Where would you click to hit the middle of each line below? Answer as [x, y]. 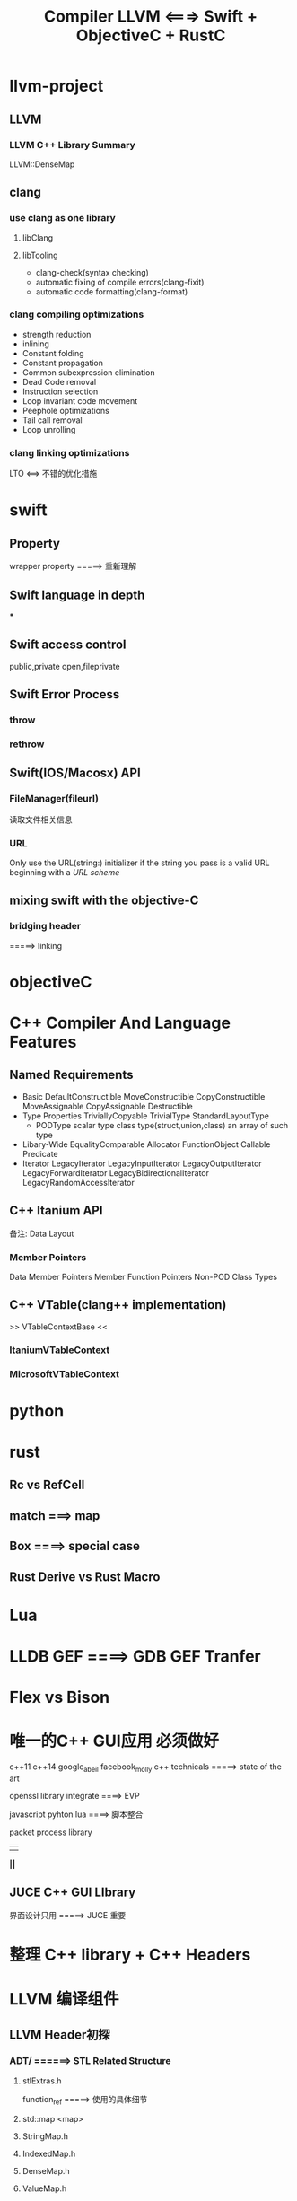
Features [43, 1042]
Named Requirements [71, 1075]
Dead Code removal [59, 381]
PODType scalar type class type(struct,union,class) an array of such [162, 1125]
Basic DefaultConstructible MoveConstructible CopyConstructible [144, 1096]
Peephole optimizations [66, 410]
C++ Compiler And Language [120, 1023]
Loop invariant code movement [80, 400]
